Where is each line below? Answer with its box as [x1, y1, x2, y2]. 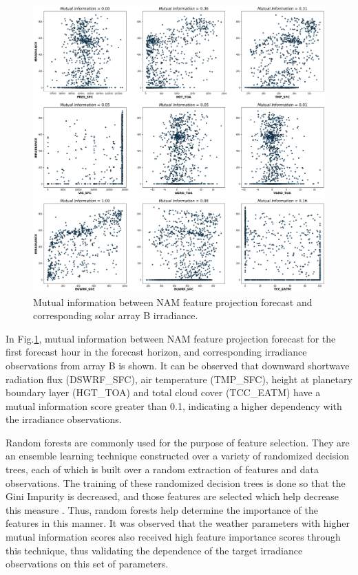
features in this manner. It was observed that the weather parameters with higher [6, 516, 350, 530]
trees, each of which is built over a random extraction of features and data [6, 462, 319, 477]
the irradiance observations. [6, 412, 122, 426]
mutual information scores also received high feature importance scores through [6, 530, 341, 544]
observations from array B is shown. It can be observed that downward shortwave [6, 358, 350, 372]
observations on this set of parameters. [6, 556, 169, 571]
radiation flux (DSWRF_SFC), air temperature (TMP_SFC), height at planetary [6, 371, 352, 386]
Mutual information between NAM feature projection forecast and [33, 294, 313, 309]
